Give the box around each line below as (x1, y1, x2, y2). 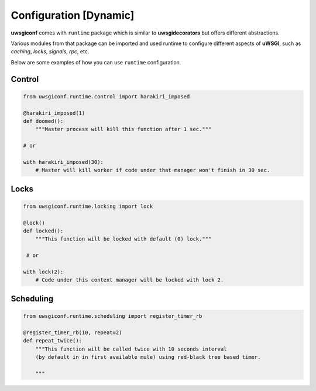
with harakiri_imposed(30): (23, 159, 104, 165)
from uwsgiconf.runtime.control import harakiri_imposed (23, 93, 190, 100)
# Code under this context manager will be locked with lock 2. (35, 277, 224, 283)
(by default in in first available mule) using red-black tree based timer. (35, 354, 261, 360)
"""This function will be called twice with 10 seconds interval (35, 345, 227, 352)
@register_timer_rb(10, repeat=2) (23, 329, 122, 336)
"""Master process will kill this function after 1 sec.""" (35, 126, 212, 133)
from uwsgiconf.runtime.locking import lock (23, 203, 153, 210)
